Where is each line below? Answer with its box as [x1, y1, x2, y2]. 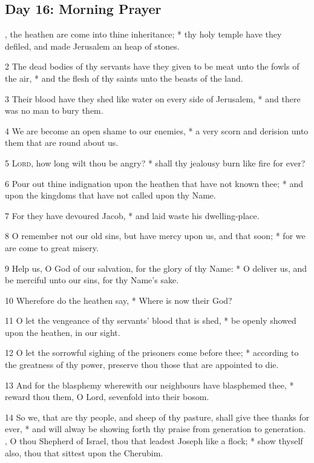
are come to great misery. [5, 241, 99, 254]
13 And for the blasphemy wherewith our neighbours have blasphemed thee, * [5, 378, 294, 391]
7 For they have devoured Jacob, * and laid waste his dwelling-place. [5, 209, 260, 222]
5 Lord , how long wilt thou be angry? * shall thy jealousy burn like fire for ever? [5, 156, 306, 169]
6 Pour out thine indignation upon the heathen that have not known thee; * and [5, 177, 304, 189]
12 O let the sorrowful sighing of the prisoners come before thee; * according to [5, 346, 299, 359]
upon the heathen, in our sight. [5, 326, 120, 338]
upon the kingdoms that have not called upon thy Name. [5, 189, 216, 202]
